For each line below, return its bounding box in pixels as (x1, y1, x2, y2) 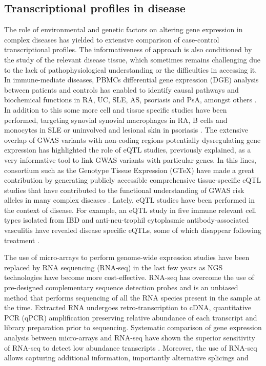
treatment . (4, 234, 39, 245)
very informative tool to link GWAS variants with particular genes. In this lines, (4, 154, 256, 165)
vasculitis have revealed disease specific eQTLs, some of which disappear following (4, 225, 261, 235)
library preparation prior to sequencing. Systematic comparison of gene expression (4, 322, 262, 333)
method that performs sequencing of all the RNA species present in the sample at (4, 292, 261, 303)
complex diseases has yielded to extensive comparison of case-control (4, 34, 219, 45)
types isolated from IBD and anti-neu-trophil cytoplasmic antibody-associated (4, 214, 249, 225)
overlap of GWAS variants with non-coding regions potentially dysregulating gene (4, 134, 261, 145)
